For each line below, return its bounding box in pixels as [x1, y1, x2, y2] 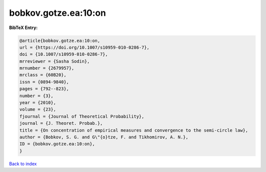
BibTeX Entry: [9, 25, 38, 31]
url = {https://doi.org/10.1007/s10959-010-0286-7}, [19, 44, 150, 50]
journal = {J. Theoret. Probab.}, [19, 121, 103, 126]
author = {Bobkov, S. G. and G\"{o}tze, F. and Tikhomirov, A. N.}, [19, 135, 189, 140]
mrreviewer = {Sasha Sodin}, [19, 58, 90, 64]
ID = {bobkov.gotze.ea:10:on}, [19, 141, 96, 147]
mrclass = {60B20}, [19, 72, 66, 78]
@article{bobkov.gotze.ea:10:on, [19, 37, 100, 43]
